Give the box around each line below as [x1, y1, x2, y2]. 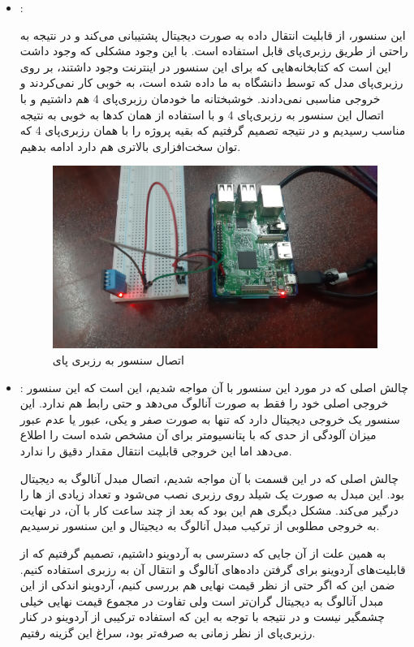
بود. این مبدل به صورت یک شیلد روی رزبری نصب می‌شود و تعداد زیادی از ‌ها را [19, 485, 404, 503]
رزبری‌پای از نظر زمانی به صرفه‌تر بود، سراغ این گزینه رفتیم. [19, 623, 316, 641]
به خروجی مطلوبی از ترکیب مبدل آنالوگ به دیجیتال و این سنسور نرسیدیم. [19, 517, 380, 534]
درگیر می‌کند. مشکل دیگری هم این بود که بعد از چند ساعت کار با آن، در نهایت [19, 501, 399, 518]
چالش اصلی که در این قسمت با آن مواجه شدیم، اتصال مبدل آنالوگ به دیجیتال [19, 469, 399, 486]
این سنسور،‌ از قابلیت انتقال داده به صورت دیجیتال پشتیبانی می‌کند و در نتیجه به [19, 26, 406, 43]
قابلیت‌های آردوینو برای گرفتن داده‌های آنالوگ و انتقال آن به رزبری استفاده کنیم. [19, 560, 406, 577]
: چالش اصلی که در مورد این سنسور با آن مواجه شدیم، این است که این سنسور [19, 378, 408, 395]
